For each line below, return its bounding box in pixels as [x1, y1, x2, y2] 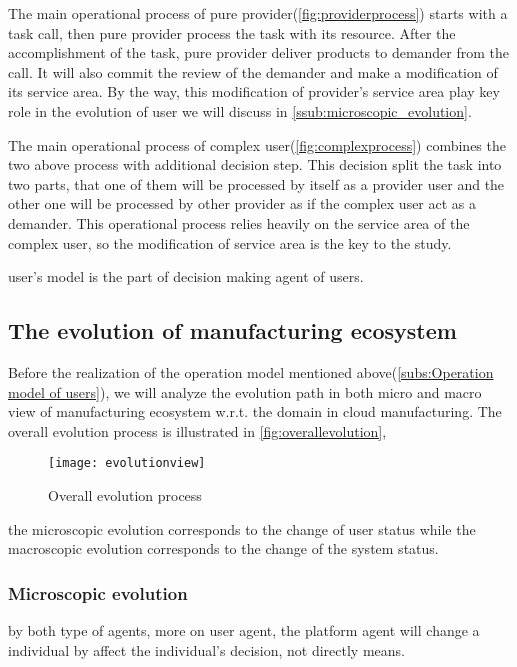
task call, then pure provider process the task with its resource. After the [8, 22, 456, 43]
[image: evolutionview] [48, 456, 206, 471]
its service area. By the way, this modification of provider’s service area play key [8, 81, 500, 102]
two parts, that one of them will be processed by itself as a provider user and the [8, 173, 505, 194]
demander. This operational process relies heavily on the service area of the [8, 212, 470, 233]
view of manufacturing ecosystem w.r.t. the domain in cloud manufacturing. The [8, 401, 502, 422]
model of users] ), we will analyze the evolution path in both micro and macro [8, 381, 482, 402]
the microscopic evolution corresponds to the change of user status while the [8, 518, 476, 539]
